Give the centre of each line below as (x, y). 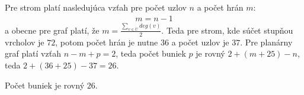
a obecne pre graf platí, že (52, 30)
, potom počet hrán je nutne (107, 42)
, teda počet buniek (151, 53)
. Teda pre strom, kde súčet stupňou (227, 30)
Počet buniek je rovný (45, 85)
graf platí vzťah (33, 53)
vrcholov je (25, 42)
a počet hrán (220, 7)
